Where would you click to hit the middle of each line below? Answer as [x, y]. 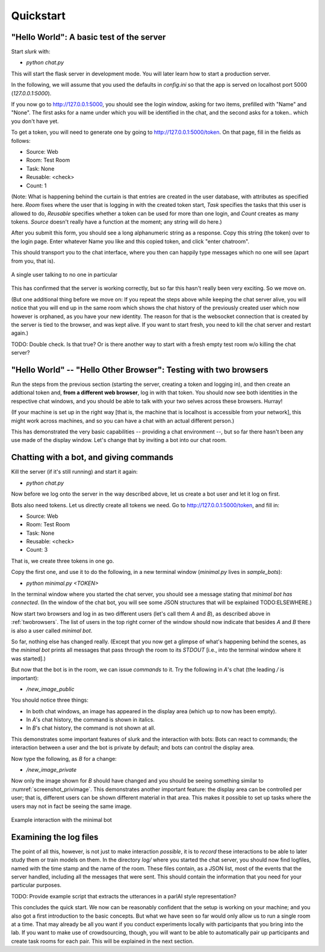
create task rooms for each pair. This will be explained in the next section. [103, 941]
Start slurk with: [31, 52]
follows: [21, 140]
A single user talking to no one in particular [64, 275]
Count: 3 [37, 550]
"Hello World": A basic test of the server [88, 37]
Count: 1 [36, 185]
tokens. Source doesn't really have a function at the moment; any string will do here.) [116, 222]
